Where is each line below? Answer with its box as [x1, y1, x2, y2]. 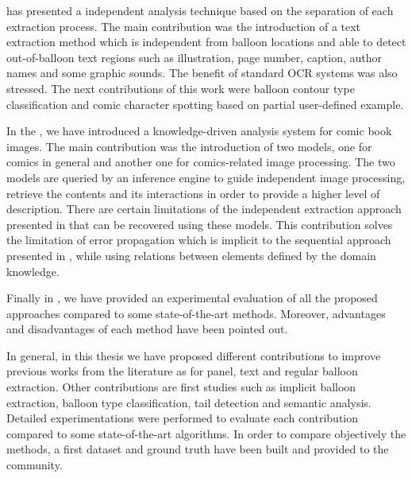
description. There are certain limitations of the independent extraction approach [6, 200, 402, 217]
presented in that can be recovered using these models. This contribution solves [6, 216, 393, 232]
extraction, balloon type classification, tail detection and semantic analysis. [6, 394, 372, 410]
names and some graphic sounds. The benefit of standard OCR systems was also [6, 64, 398, 81]
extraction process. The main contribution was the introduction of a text [6, 17, 361, 34]
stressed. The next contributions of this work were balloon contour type [6, 80, 355, 96]
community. [6, 457, 63, 473]
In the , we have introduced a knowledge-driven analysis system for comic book [6, 122, 392, 139]
